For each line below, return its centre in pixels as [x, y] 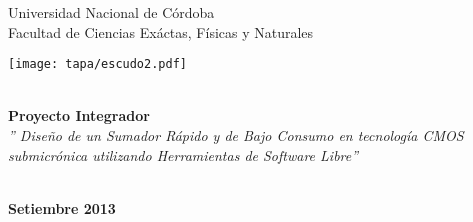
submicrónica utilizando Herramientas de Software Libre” [183, 154]
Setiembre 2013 [62, 207]
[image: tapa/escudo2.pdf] [97, 64]
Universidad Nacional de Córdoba [111, 12]
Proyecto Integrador [79, 115]
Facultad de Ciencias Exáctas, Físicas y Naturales [161, 31]
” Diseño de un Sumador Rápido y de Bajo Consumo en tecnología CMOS [236, 135]
